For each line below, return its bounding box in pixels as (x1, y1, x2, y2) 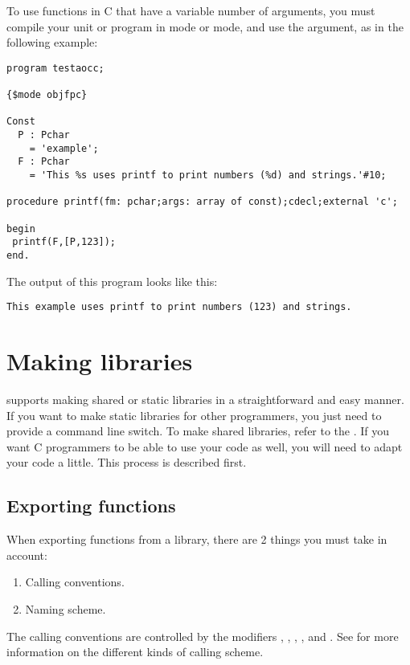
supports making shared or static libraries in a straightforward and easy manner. (6, 391, 404, 407)
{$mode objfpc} (6, 89, 88, 101)
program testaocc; (6, 62, 105, 74)
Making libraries (6, 345, 193, 377)
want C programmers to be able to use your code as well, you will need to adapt (6, 438, 403, 455)
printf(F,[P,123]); (12, 236, 117, 248)
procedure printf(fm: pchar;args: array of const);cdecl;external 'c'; (6, 196, 398, 208)
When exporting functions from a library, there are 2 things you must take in (6, 531, 387, 548)
